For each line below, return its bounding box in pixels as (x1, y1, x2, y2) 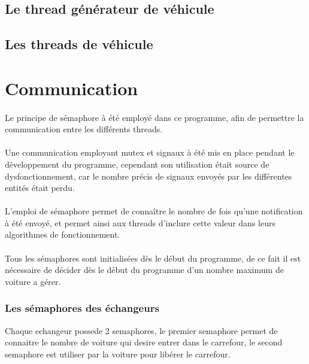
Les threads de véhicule (5, 35, 153, 53)
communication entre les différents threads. (5, 123, 163, 135)
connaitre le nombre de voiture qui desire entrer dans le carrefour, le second (5, 336, 283, 348)
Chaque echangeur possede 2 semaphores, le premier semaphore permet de (5, 324, 278, 336)
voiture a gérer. (5, 275, 61, 287)
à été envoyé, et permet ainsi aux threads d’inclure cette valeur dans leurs (5, 216, 275, 229)
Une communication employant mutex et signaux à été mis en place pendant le (5, 146, 295, 159)
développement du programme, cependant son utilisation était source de (5, 157, 269, 170)
